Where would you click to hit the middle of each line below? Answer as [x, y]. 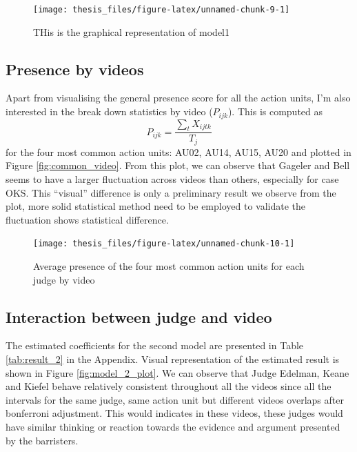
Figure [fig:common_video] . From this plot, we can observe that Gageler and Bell [178, 165]
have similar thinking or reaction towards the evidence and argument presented [173, 426]
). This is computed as [275, 111]
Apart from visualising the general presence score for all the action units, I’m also [178, 98]
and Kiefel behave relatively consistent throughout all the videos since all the [169, 386]
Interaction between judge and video [139, 316]
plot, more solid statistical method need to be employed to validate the [156, 206]
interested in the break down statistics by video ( [109, 111]
